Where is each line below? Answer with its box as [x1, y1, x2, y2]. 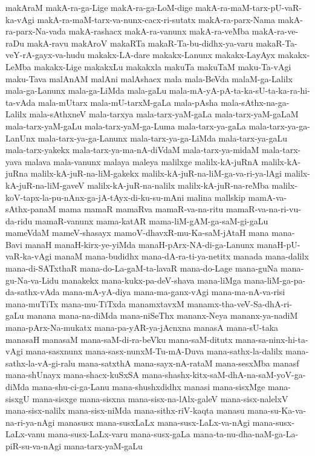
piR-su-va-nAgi [5, 439, 62, 452]
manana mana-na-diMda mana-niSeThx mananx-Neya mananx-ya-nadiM [27, 309, 298, 322]
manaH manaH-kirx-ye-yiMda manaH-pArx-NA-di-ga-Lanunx [25, 238, 255, 250]
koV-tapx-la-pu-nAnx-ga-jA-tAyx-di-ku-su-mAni [5, 191, 184, 203]
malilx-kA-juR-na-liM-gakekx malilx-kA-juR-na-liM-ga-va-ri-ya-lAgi [30, 167, 282, 180]
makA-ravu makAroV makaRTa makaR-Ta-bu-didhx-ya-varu [27, 36, 253, 49]
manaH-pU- [256, 238, 300, 250]
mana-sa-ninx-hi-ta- [235, 333, 308, 345]
